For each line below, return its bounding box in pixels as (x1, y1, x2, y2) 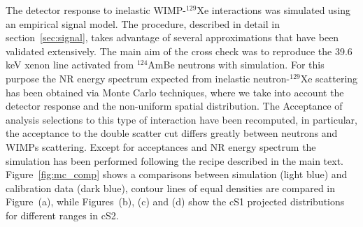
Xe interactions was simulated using (197, 3, 351, 17)
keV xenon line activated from (6, 57, 134, 72)
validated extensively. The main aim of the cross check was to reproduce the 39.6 (6, 43, 353, 58)
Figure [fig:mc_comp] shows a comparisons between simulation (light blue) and (6, 167, 348, 182)
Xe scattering (300, 71, 358, 85)
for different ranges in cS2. (6, 207, 119, 222)
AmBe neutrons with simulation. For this (148, 57, 325, 72)
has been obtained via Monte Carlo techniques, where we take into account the (6, 85, 344, 99)
